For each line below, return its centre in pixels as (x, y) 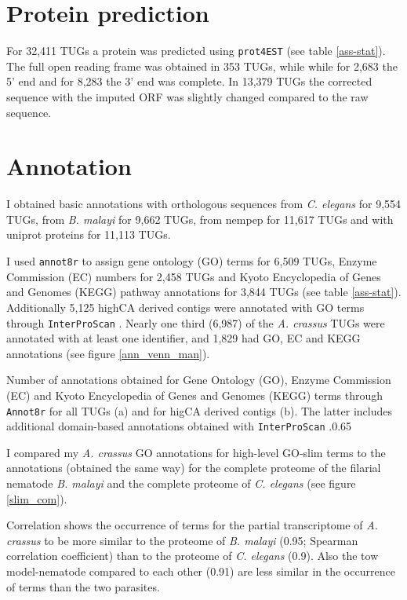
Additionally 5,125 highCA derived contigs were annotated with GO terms (185, 307)
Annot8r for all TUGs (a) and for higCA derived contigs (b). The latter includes (200, 410)
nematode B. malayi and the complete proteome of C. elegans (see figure (181, 483)
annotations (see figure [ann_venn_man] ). (108, 353)
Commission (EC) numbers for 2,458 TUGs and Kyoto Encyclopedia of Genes (194, 276)
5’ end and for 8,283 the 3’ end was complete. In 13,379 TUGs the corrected (189, 81)
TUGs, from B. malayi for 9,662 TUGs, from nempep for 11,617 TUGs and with (200, 219)
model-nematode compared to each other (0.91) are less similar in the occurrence (201, 571)
